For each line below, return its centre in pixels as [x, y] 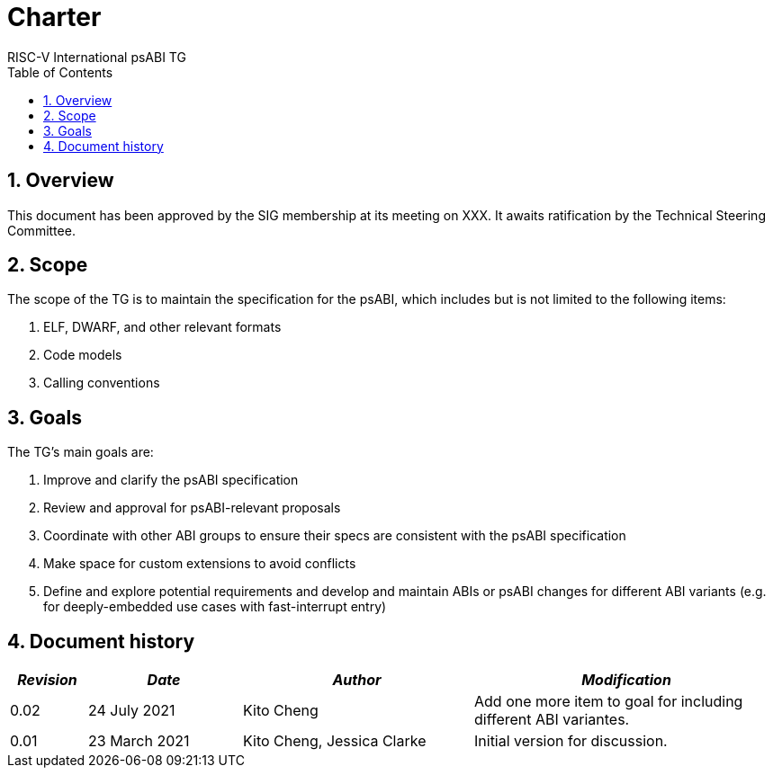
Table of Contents [60, 72]
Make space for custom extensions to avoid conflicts [200, 564]
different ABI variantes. [552, 720]
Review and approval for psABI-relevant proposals [192, 508]
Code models [83, 355]
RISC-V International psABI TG [97, 57]
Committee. [41, 230]
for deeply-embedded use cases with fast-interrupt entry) [215, 607]
